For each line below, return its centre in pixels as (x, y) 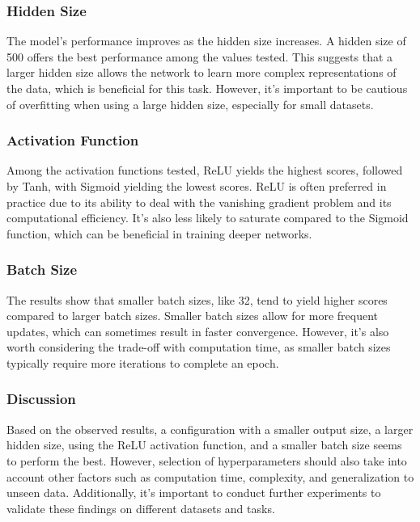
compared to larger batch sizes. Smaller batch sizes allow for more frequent (193, 316)
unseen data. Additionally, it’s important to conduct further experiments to (194, 493)
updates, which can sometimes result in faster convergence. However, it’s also (198, 331)
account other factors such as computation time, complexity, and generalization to (210, 476)
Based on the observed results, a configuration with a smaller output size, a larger (210, 429)
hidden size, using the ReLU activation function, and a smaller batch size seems (204, 445)
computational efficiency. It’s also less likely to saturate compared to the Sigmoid (208, 218)
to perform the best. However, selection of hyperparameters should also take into (207, 460)
